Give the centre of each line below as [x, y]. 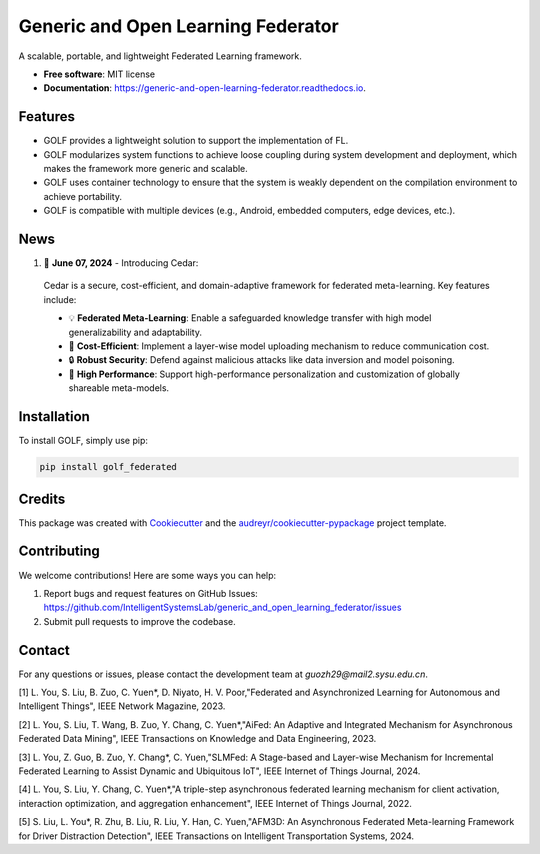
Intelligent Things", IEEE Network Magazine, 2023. [122, 706]
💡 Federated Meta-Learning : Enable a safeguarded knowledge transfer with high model [250, 318]
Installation [54, 416]
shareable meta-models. [119, 388]
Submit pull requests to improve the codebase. [140, 621]
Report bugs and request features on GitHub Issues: [151, 593]
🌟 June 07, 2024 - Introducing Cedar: [121, 263]
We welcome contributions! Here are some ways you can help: [147, 575]
